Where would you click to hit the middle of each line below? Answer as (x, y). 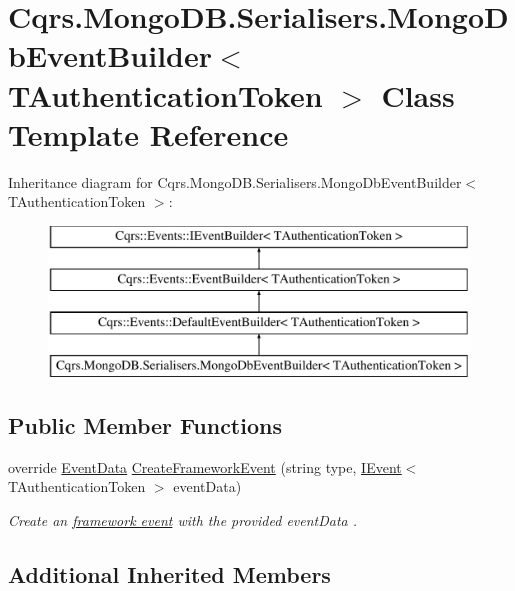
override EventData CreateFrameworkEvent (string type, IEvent (205, 466)
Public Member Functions (145, 425)
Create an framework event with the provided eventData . (183, 520)
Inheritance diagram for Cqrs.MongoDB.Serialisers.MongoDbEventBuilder (235, 181)
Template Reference (148, 133)
